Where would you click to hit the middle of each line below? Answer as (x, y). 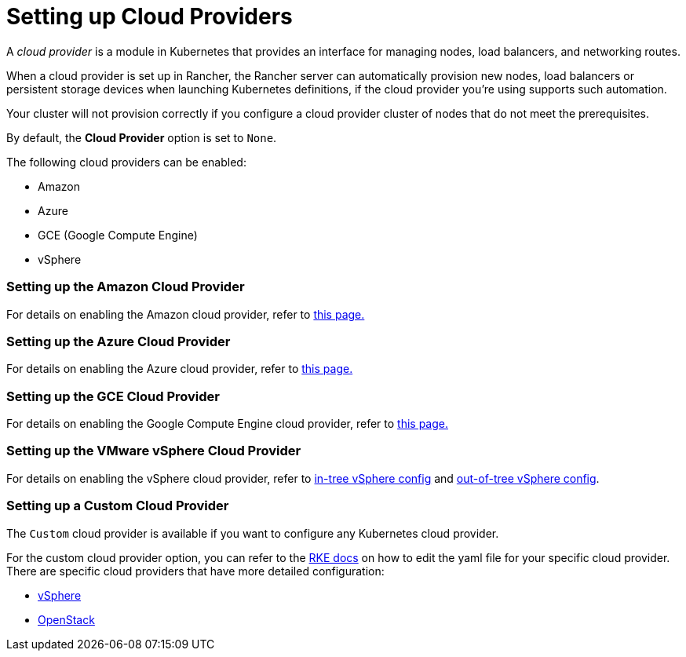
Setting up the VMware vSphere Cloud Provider (154, 451)
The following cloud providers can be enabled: (126, 162)
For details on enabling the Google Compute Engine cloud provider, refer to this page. (228, 423)
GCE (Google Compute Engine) (118, 235)
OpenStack (66, 619)
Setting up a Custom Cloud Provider (118, 506)
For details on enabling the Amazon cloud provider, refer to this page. (186, 314)
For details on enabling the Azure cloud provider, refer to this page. (180, 369)
